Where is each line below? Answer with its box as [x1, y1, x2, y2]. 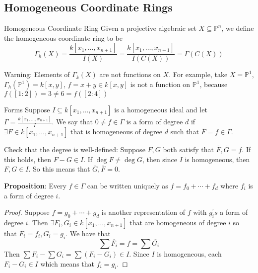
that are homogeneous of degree [129, 217, 226, 227]
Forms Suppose [4, 104, 50, 115]
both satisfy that [163, 144, 214, 155]
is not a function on [130, 79, 191, 90]
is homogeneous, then [185, 154, 250, 164]
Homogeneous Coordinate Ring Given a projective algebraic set [4, 23, 196, 33]
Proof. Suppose [4, 207, 50, 217]
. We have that [65, 228, 111, 238]
